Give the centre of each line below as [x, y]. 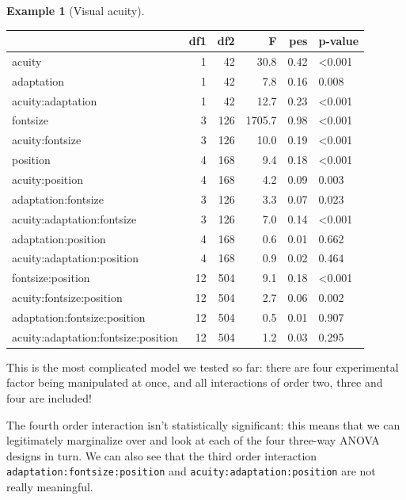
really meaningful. [50, 487]
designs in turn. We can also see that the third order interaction [162, 455]
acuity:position [47, 179]
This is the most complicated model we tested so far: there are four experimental [203, 366]
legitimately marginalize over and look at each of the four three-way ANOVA [193, 440]
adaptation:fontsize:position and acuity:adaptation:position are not [191, 471]
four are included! [49, 398]
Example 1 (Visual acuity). [76, 10]
